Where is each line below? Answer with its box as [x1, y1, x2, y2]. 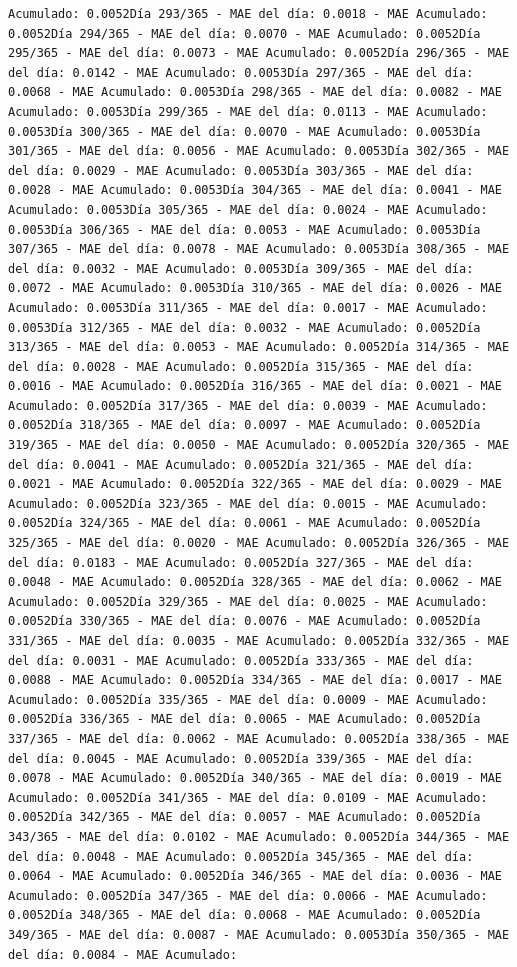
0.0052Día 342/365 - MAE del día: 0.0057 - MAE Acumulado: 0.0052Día [8, 810, 481, 825]
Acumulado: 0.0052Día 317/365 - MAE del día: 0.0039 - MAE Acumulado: [8, 398, 488, 413]
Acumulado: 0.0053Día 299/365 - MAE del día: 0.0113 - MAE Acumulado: [8, 104, 488, 119]
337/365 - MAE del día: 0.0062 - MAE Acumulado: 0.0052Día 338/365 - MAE [8, 731, 510, 746]
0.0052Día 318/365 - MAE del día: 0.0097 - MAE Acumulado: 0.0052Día [8, 418, 481, 433]
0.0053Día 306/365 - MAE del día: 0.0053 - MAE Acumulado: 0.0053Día [8, 222, 481, 237]
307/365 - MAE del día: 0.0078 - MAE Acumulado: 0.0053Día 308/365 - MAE [8, 242, 510, 257]
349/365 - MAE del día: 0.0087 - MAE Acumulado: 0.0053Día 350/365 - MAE [8, 927, 510, 942]
